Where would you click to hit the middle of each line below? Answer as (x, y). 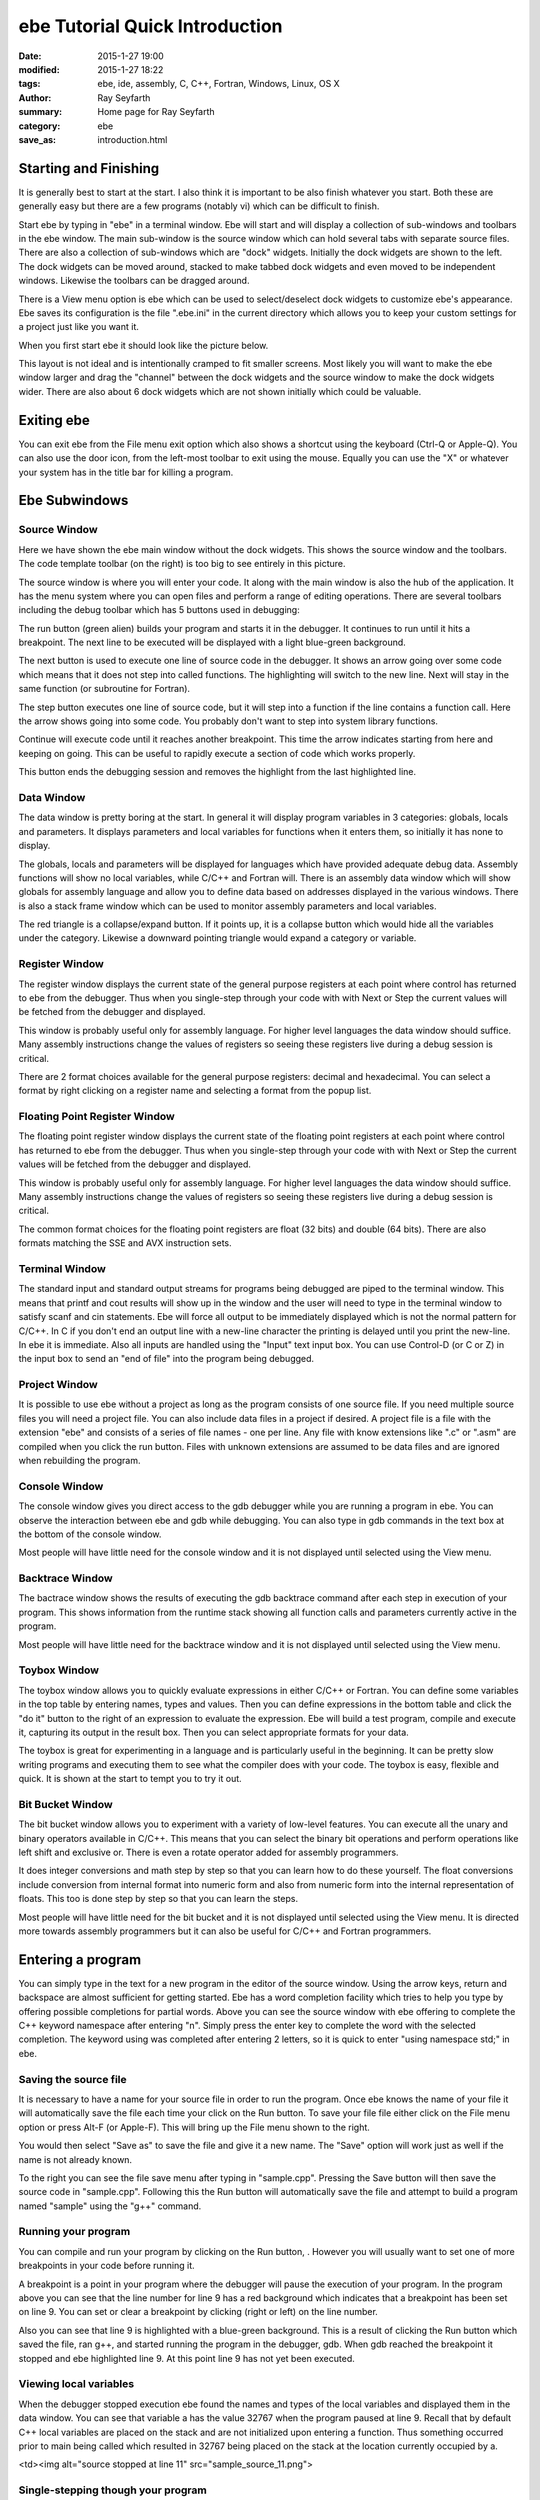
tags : (29, 84)
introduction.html (132, 139)
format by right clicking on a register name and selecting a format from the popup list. (195, 1091)
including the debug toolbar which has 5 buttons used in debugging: (159, 610)
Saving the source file (72, 2079)
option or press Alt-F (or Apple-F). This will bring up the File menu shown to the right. (194, 2127)
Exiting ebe (54, 420)
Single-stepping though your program (112, 2490)
